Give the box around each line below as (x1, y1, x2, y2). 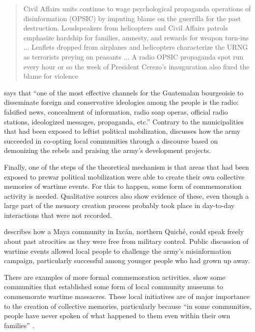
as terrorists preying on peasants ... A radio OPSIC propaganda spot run (23, 51, 244, 61)
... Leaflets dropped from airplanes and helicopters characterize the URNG (23, 42, 248, 52)
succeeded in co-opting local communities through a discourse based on (4, 135, 218, 146)
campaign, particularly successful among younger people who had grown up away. (4, 255, 250, 266)
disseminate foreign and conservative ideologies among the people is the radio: (4, 97, 239, 107)
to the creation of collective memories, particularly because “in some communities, (4, 301, 252, 311)
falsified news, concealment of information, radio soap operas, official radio (4, 106, 228, 117)
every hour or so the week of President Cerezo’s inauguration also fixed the (23, 61, 250, 71)
